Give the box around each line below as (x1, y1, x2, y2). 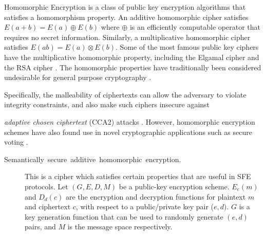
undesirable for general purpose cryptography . (4, 72, 152, 83)
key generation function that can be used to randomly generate (25, 211, 223, 222)
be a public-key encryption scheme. (119, 181, 230, 191)
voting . (4, 136, 28, 147)
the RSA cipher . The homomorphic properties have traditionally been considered (4, 62, 261, 72)
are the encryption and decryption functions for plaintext (65, 191, 246, 202)
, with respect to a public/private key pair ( (75, 201, 214, 212)
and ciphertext (25, 201, 71, 212)
